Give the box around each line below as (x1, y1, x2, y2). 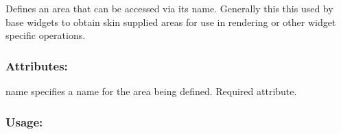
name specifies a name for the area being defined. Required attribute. (5, 84, 297, 98)
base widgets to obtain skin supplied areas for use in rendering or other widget (5, 14, 336, 29)
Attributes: (5, 57, 68, 74)
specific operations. (5, 28, 86, 42)
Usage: (5, 113, 43, 130)
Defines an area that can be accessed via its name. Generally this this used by (5, 1, 333, 15)
